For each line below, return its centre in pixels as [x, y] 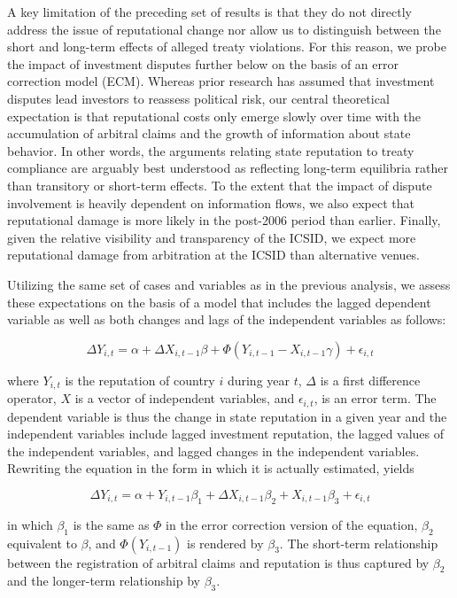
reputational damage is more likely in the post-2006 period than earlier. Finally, [224, 220]
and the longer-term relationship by [104, 581]
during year [259, 380]
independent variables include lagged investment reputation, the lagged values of [226, 434]
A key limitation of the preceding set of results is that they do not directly [209, 12]
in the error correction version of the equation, [292, 524]
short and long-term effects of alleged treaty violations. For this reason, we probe [227, 47]
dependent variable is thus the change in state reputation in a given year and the [227, 416]
